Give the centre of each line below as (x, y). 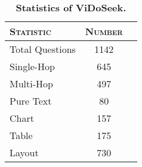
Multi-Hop (31, 83)
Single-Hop (33, 66)
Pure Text (31, 101)
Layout (24, 152)
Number (104, 31)
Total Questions (43, 49)
